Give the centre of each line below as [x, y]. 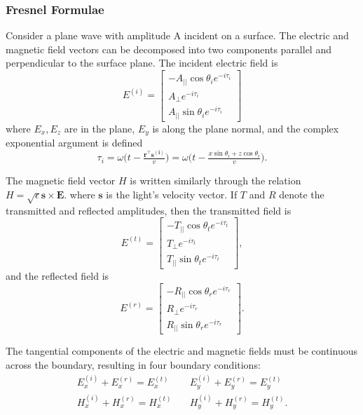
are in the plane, [100, 128]
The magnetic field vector [61, 181]
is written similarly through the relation [215, 181]
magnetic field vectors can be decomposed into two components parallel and [169, 49]
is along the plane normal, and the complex [246, 128]
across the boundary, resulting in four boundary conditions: [133, 365]
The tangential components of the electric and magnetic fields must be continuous [181, 351]
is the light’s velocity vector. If [172, 194]
